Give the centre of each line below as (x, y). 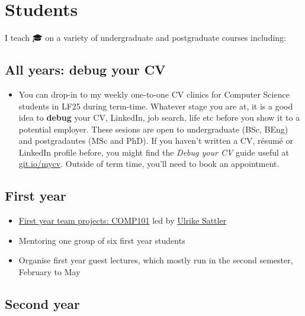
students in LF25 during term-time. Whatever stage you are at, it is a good (156, 106)
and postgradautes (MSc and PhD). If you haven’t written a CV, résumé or (156, 141)
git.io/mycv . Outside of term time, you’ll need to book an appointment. (149, 164)
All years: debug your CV (85, 70)
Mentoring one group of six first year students (102, 240)
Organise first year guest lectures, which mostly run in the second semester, (156, 260)
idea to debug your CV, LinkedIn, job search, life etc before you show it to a (159, 117)
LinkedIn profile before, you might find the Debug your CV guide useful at (154, 152)
